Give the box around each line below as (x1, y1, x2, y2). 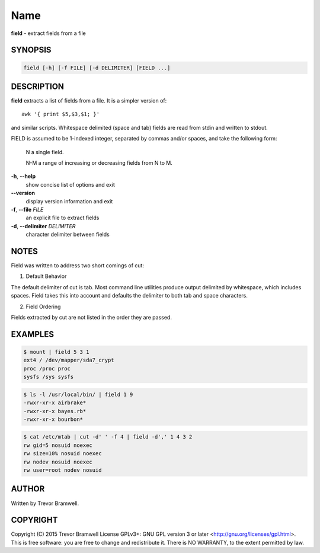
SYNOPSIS (11, 45, 52, 55)
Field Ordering (25, 303, 61, 310)
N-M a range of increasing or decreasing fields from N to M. (25, 159, 173, 166)
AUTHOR (11, 484, 45, 494)
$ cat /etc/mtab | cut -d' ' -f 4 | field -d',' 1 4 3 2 (23, 433, 193, 440)
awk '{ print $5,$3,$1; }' (21, 111, 100, 118)
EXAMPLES (11, 329, 55, 339)
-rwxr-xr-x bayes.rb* (23, 408, 87, 414)
